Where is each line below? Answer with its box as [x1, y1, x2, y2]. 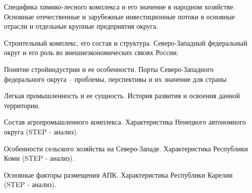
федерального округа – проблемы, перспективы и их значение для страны [4, 73, 227, 84]
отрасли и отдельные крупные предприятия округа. [4, 21, 158, 31]
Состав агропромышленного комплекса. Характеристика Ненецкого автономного [4, 117, 246, 127]
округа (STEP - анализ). [4, 126, 79, 136]
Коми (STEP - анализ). [4, 153, 75, 163]
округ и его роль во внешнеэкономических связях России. [4, 47, 179, 58]
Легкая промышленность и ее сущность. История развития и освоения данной [4, 90, 240, 101]
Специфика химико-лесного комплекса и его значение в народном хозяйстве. [4, 1, 235, 11]
